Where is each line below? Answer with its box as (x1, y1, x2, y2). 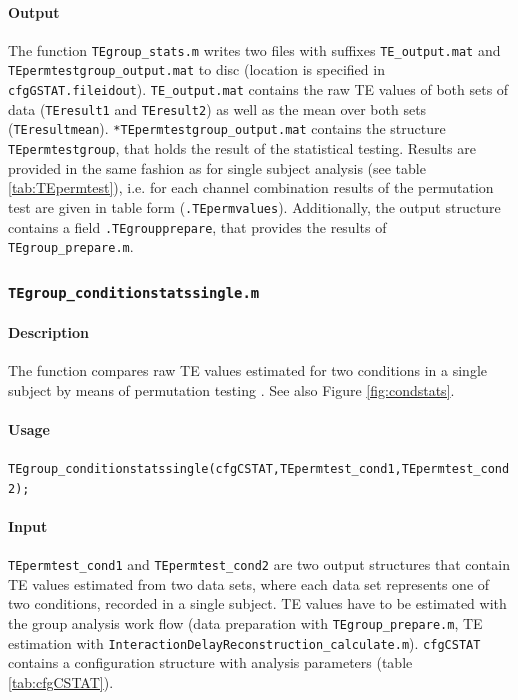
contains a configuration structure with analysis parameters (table (8, 652, 413, 673)
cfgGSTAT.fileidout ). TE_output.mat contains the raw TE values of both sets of (8, 79, 509, 100)
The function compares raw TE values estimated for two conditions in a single (8, 360, 487, 381)
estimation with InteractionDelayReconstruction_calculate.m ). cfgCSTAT (8, 632, 481, 653)
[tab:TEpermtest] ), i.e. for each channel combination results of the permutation (8, 177, 494, 198)
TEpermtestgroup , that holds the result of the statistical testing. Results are (8, 138, 476, 159)
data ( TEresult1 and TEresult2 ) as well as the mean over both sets (8, 98, 427, 119)
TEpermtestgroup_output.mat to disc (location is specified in (8, 59, 385, 80)
